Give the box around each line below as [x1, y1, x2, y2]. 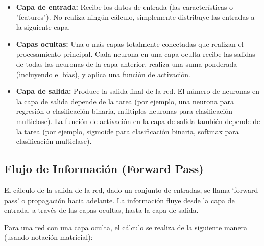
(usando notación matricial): [4, 232, 93, 242]
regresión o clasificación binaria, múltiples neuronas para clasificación [16, 106, 233, 116]
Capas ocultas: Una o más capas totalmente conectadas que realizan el [16, 38, 244, 49]
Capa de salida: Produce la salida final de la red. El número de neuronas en [16, 86, 260, 96]
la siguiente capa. [16, 21, 70, 32]
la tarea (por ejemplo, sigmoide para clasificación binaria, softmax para [16, 126, 239, 136]
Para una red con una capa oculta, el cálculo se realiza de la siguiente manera [4, 222, 248, 232]
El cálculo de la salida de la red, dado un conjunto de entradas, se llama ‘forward [4, 184, 258, 195]
